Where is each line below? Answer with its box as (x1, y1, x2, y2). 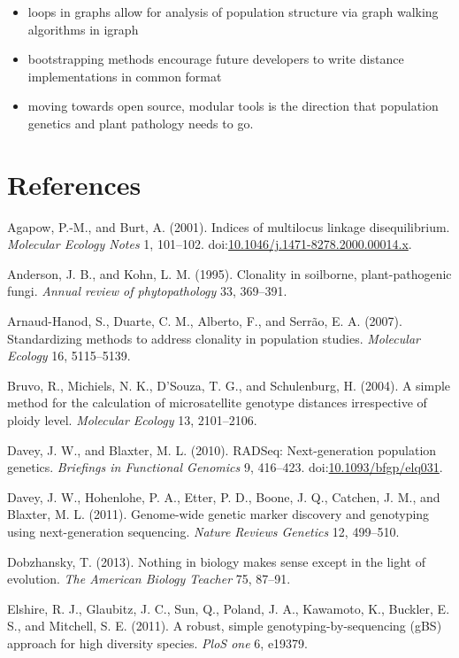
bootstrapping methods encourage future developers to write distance (27, 50, 404, 68)
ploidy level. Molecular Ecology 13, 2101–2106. (7, 411, 257, 430)
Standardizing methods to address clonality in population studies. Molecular (7, 329, 420, 347)
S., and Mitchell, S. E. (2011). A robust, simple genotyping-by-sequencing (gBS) (7, 616, 442, 635)
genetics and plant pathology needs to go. (27, 113, 254, 132)
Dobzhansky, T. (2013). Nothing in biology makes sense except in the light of (7, 552, 426, 570)
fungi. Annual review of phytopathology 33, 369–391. (7, 282, 287, 300)
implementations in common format (27, 66, 222, 85)
